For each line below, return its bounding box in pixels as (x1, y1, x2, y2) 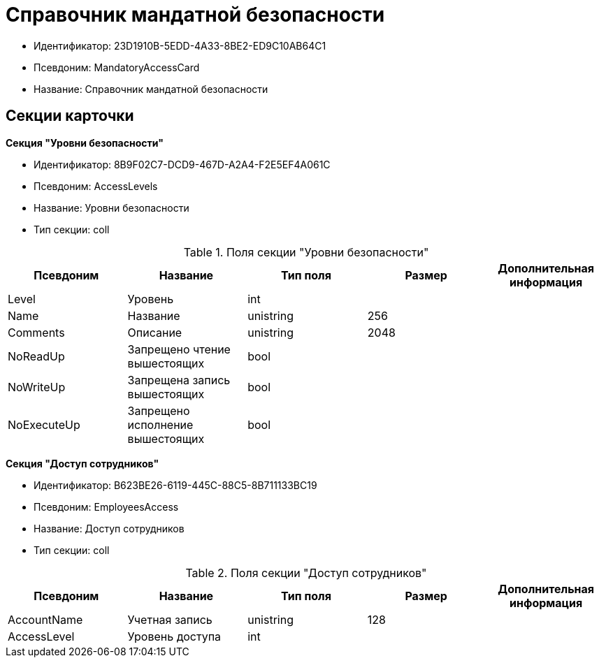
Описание (127, 325, 182, 340)
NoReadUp (8, 349, 65, 363)
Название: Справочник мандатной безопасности (34, 82, 268, 95)
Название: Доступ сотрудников (34, 522, 185, 534)
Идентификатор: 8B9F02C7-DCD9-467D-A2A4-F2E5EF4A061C (34, 158, 331, 170)
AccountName (8, 612, 83, 627)
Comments (8, 325, 65, 340)
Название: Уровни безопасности (34, 201, 189, 214)
